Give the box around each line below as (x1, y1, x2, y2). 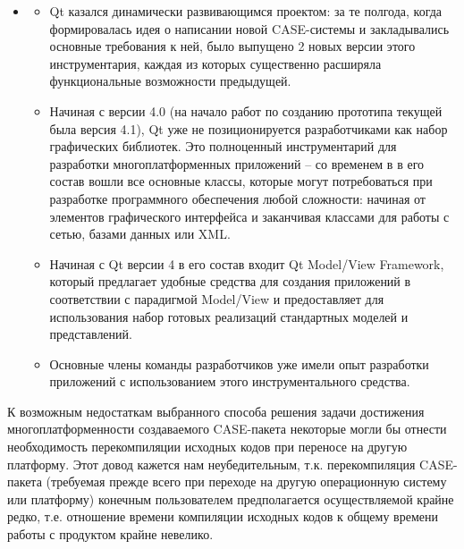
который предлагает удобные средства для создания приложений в (49, 272, 411, 291)
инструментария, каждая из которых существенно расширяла (49, 54, 382, 72)
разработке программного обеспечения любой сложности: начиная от (49, 189, 426, 207)
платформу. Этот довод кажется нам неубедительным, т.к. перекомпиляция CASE (7, 454, 454, 473)
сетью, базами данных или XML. (49, 224, 231, 243)
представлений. (49, 325, 132, 343)
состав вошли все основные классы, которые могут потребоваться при (49, 172, 433, 190)
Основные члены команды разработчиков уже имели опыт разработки (49, 354, 429, 373)
